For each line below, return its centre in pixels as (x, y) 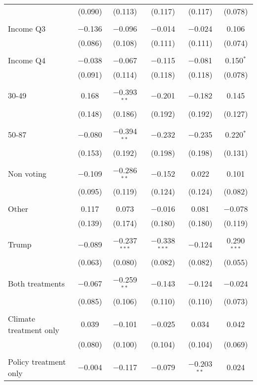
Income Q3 (27, 28)
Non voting (27, 173)
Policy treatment (37, 361)
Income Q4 (27, 60)
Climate (22, 318)
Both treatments (37, 283)
